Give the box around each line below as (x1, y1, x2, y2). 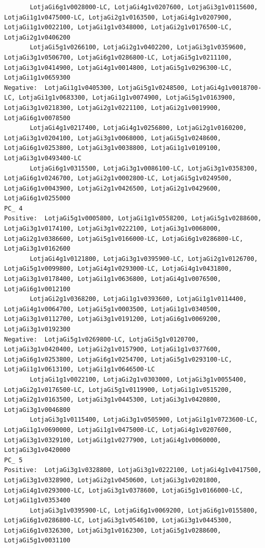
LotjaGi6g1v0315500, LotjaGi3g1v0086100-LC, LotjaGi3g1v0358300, (30, 164, 258, 172)
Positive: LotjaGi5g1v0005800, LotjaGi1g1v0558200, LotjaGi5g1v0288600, (4, 215, 262, 222)
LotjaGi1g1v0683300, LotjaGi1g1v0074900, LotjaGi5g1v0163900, (18, 94, 236, 102)
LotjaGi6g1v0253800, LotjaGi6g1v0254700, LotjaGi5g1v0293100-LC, (4, 355, 232, 363)
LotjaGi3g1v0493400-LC (4, 154, 82, 162)
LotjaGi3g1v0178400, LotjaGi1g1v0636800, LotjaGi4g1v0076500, (4, 275, 221, 283)
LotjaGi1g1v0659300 (4, 74, 70, 82)
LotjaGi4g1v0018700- (192, 84, 262, 91)
